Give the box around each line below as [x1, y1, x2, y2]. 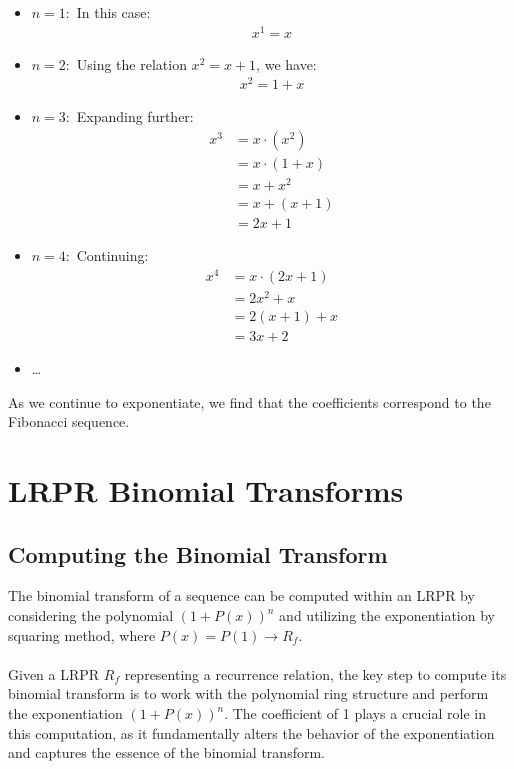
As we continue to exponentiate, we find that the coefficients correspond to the [8, 391, 491, 412]
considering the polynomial [8, 605, 174, 626]
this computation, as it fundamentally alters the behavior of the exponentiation [8, 722, 495, 743]
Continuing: [76, 245, 149, 266]
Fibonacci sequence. [8, 411, 130, 432]
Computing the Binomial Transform [8, 538, 388, 569]
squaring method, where [8, 624, 156, 645]
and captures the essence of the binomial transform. [8, 742, 325, 763]
